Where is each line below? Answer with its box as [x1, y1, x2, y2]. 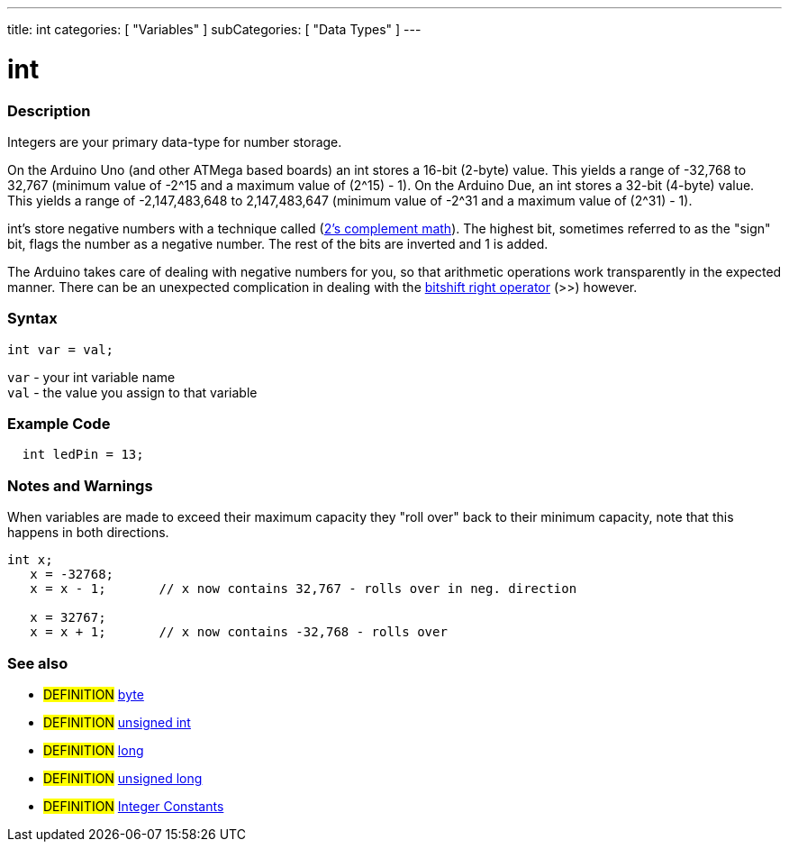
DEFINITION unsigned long [43, 770, 203, 786]
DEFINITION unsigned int [43, 714, 191, 730]
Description [7, 101, 91, 120]
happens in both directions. [7, 525, 169, 541]
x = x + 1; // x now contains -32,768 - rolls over [30, 625, 448, 640]
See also [7, 653, 68, 672]
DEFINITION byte [43, 686, 144, 702]
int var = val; [7, 342, 114, 357]
